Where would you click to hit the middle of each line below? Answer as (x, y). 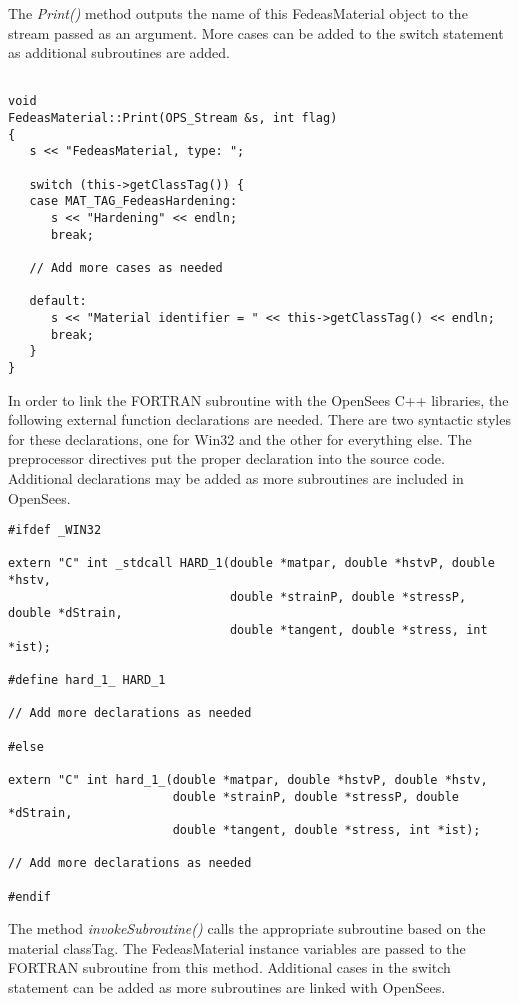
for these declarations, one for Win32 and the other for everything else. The (240, 438)
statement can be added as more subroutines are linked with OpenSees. (227, 987)
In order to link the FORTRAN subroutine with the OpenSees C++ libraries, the (258, 399)
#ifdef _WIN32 (55, 530)
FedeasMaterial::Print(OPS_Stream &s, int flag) (173, 118)
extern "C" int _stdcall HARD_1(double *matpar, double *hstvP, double (251, 563)
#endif (29, 896)
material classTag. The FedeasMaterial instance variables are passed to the (237, 947)
